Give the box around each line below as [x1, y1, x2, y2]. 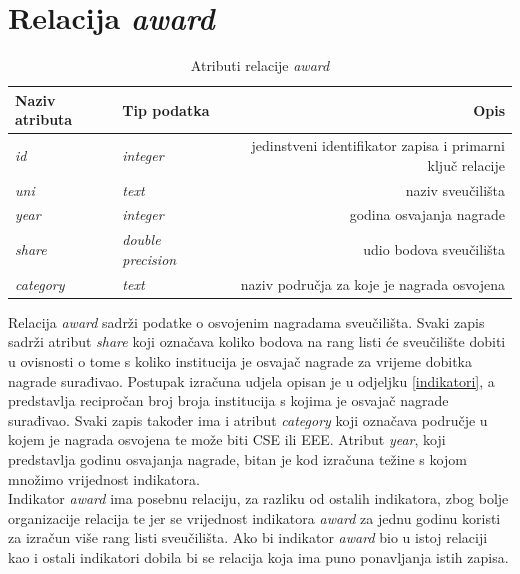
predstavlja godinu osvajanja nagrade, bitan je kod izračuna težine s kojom [8, 448, 467, 469]
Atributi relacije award [190, 55, 330, 76]
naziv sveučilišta [405, 179, 505, 200]
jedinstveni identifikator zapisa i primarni [251, 135, 505, 156]
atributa [15, 109, 73, 130]
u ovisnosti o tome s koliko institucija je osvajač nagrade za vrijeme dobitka [8, 351, 473, 371]
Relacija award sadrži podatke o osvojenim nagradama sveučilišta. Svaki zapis [8, 311, 485, 332]
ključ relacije [427, 154, 505, 175]
